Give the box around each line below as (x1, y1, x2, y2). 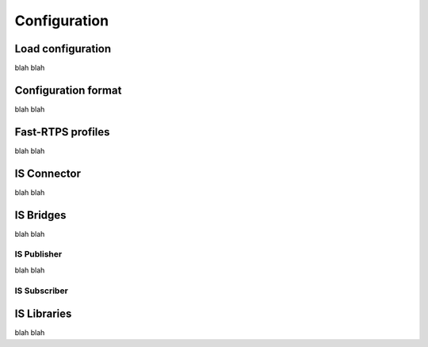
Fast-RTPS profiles (14, 125, 110, 139)
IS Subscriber (14, 285, 69, 296)
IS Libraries (14, 307, 72, 321)
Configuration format (14, 83, 122, 97)
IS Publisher (14, 249, 63, 260)
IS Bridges (14, 208, 67, 222)
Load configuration (14, 42, 112, 55)
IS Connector (14, 166, 81, 180)
